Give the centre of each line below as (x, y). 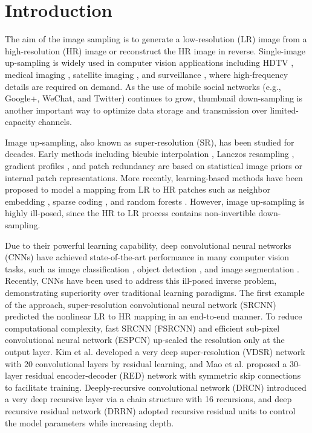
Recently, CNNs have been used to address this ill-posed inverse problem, (141, 281)
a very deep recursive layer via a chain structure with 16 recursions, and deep (148, 399)
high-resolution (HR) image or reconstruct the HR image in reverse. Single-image (155, 50)
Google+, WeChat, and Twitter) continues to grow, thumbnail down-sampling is (154, 98)
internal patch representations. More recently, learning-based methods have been (154, 177)
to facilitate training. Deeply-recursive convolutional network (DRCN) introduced (156, 387)
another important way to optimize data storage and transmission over (136, 110)
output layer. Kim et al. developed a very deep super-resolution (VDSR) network (155, 351)
